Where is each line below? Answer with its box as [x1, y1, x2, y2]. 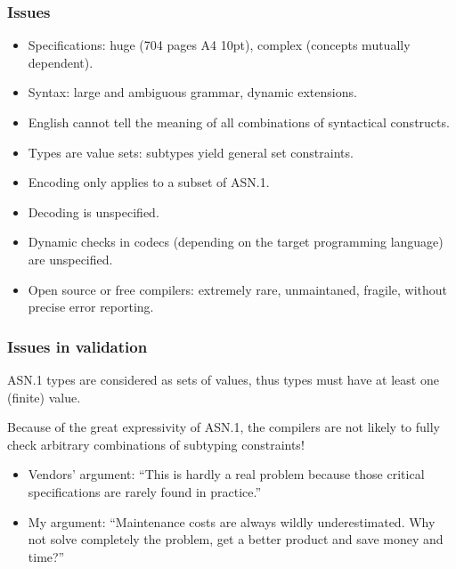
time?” [28, 547, 65, 565]
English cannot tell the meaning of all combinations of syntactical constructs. [28, 113, 450, 131]
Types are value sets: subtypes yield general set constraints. [28, 142, 354, 161]
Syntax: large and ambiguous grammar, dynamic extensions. [28, 83, 357, 102]
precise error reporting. [28, 297, 154, 316]
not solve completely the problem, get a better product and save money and [28, 530, 444, 549]
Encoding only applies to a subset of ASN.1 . [28, 173, 270, 191]
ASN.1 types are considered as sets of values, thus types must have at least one [7, 370, 439, 388]
